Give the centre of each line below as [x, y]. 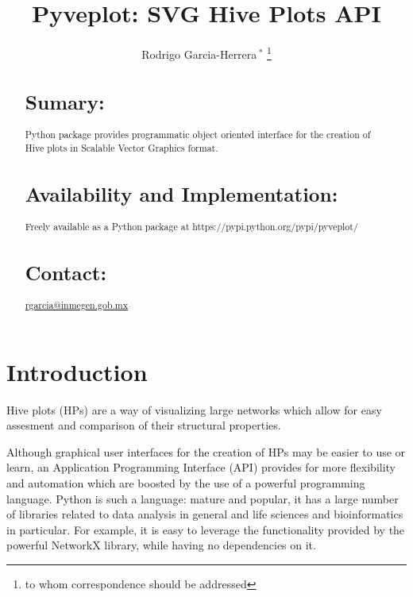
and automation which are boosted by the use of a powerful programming [186, 483]
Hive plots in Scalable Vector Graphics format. [122, 147]
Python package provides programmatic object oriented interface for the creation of [198, 134]
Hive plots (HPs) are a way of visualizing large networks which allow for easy [194, 409]
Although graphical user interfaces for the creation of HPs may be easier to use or [206, 451]
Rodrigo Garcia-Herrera [199, 54]
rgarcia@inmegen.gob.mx [77, 305]
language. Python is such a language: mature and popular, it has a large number [203, 498]
